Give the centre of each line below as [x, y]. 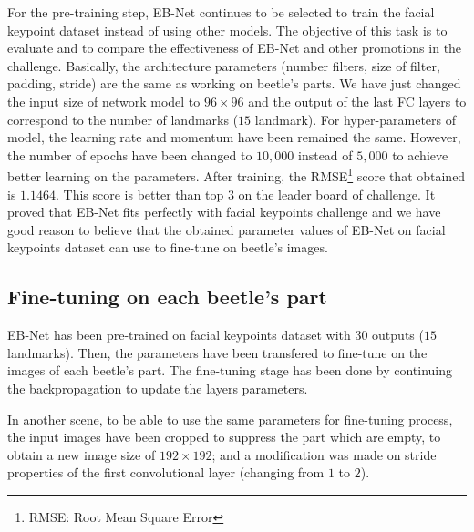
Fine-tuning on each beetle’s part [167, 297]
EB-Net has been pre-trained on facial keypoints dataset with [179, 335]
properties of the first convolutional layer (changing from [166, 472]
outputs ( [398, 335]
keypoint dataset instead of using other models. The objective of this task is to [227, 30]
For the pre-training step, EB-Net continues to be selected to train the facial [221, 12]
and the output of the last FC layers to [357, 101]
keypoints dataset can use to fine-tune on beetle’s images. [168, 247]
